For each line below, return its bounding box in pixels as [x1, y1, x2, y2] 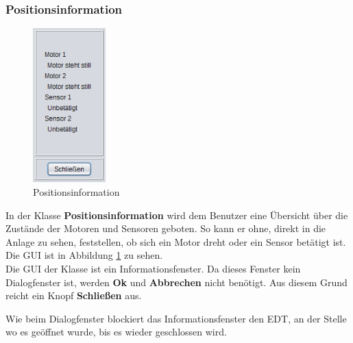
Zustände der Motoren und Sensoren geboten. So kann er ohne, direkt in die [5, 221, 326, 236]
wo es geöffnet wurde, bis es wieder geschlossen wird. [5, 325, 227, 339]
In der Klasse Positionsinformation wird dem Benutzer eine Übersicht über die [5, 207, 348, 222]
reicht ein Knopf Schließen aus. [5, 288, 142, 303]
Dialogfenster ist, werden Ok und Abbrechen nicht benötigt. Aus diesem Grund [5, 275, 348, 289]
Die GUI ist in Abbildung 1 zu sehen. [5, 248, 163, 262]
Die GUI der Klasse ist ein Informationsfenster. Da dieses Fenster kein [5, 262, 301, 276]
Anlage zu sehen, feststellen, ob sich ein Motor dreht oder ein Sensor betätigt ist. [5, 234, 346, 249]
